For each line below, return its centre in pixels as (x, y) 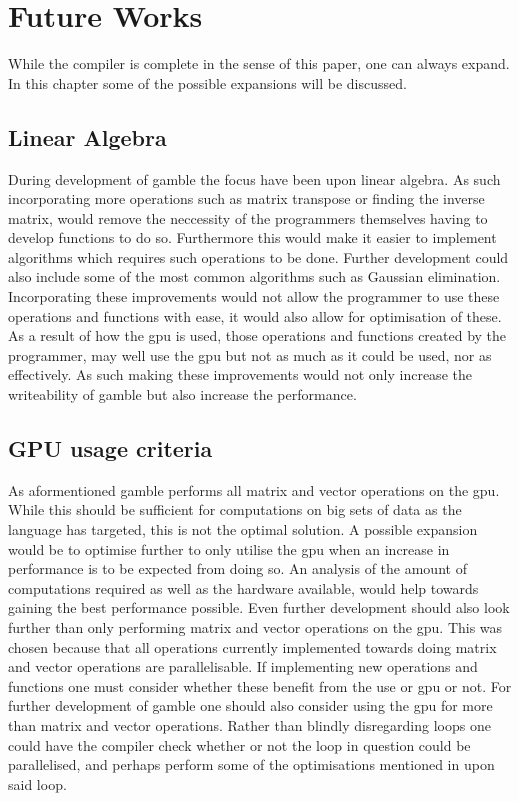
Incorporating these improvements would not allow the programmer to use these (254, 296)
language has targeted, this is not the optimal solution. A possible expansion (243, 529)
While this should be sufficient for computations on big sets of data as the (235, 509)
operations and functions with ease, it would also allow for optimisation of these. (255, 315)
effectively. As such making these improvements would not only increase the (240, 374)
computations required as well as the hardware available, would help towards (243, 587)
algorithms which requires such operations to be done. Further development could (258, 256)
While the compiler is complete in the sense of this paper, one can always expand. (259, 63)
